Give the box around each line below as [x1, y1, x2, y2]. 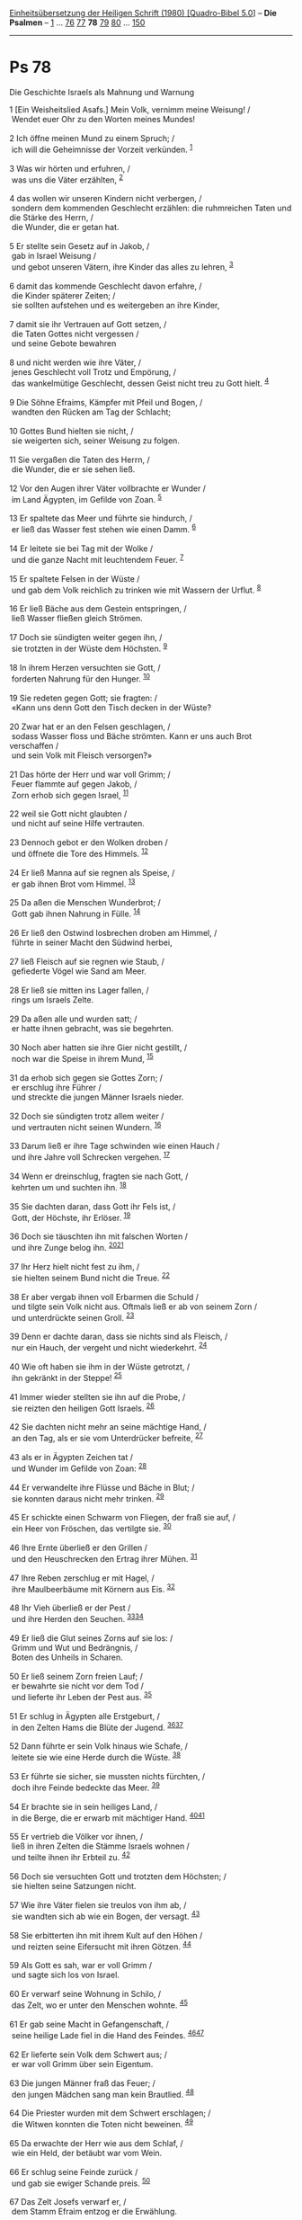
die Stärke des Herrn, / [9, 212, 94, 223]
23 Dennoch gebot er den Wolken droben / [9, 837, 168, 848]
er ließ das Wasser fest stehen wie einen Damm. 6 [11, 522, 196, 534]
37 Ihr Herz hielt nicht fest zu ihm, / [9, 1262, 140, 1272]
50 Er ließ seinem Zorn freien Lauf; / [9, 1671, 144, 1681]
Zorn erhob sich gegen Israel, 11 [11, 788, 129, 800]
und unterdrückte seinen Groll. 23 [11, 1310, 135, 1323]
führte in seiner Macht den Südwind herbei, [11, 937, 173, 948]
